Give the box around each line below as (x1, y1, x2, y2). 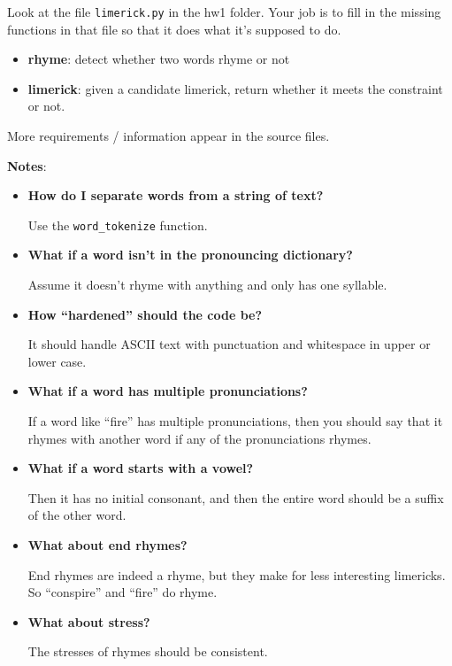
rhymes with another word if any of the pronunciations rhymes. (27, 429, 372, 447)
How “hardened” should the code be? (27, 305, 263, 323)
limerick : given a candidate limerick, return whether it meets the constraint (27, 79, 443, 97)
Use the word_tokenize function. (27, 215, 208, 234)
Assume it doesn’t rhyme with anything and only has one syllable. (27, 275, 387, 294)
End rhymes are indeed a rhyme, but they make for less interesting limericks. (27, 565, 446, 584)
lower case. (27, 352, 87, 370)
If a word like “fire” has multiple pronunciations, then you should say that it (27, 412, 443, 430)
